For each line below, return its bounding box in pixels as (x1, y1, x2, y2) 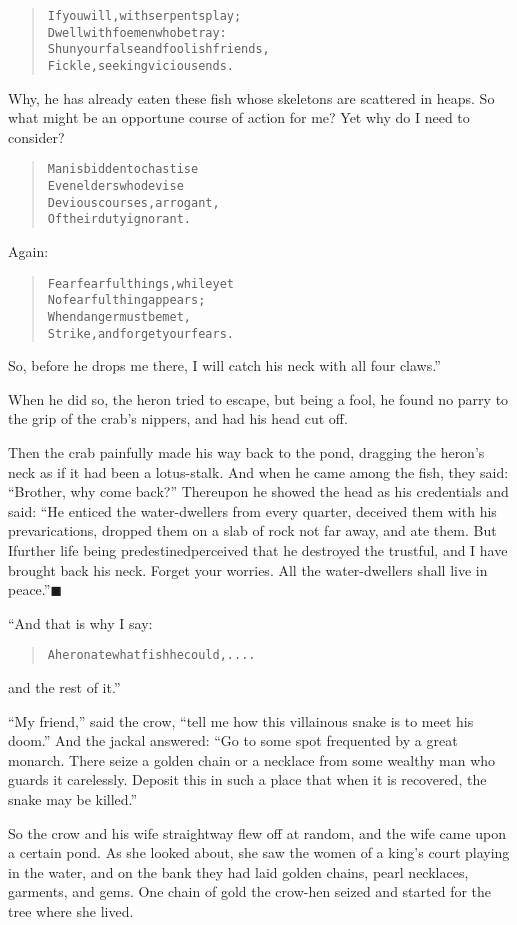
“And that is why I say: (8, 612, 153, 633)
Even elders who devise (47, 179, 184, 194)
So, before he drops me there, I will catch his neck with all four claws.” (8, 355, 441, 376)
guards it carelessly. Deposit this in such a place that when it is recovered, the (8, 769, 487, 790)
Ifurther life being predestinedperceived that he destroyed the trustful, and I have (8, 540, 508, 560)
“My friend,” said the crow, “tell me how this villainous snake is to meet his (8, 710, 474, 731)
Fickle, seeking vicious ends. (47, 58, 234, 73)
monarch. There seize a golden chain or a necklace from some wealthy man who (8, 749, 496, 770)
